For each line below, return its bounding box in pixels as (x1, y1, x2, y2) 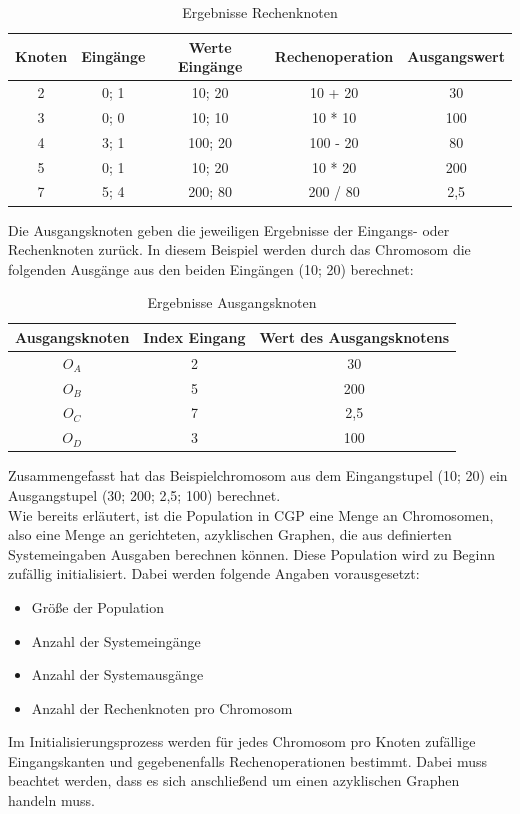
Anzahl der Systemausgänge (31, 664, 204, 685)
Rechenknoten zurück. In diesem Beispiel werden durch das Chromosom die (8, 239, 471, 260)
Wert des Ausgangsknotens (259, 326, 450, 347)
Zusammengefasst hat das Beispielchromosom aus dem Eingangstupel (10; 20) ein (8, 465, 508, 486)
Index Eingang (143, 326, 246, 347)
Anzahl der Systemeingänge (31, 630, 201, 651)
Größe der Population (31, 596, 165, 617)
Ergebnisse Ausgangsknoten (147, 292, 317, 313)
